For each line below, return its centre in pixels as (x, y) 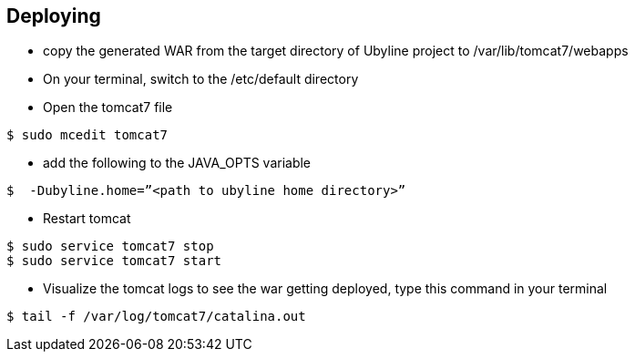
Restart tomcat (87, 219)
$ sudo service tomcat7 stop (110, 246)
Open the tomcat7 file (108, 108)
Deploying (54, 16)
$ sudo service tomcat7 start (114, 261)
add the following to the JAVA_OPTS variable (177, 163)
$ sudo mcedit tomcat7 (87, 135)
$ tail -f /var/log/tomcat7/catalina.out (156, 317)
